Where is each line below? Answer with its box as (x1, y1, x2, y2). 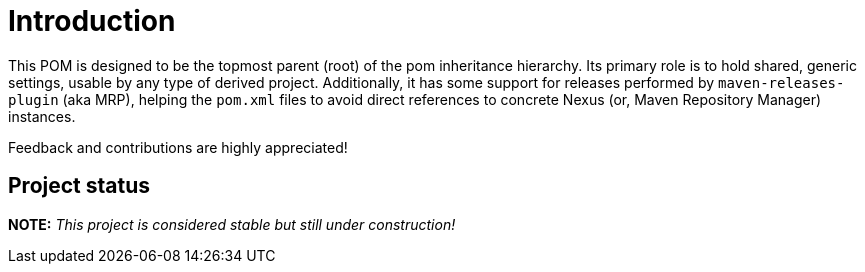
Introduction (8, 4, 176, 38)
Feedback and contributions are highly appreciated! (8, 138, 348, 156)
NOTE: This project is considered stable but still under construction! (8, 215, 456, 233)
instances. (8, 107, 76, 125)
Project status (8, 173, 151, 199)
